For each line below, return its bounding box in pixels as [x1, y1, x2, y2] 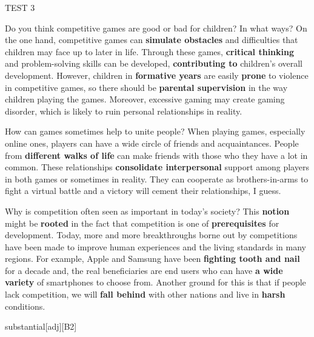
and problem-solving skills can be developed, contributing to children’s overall [5, 57, 303, 70]
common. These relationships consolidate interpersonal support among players [5, 161, 309, 173]
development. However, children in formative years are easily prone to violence [5, 68, 309, 81]
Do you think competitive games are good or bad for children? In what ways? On [5, 21, 307, 34]
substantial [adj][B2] [5, 320, 77, 333]
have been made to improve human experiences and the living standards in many [5, 240, 306, 253]
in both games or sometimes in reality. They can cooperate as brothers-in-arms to [5, 172, 309, 185]
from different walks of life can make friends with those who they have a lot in [5, 148, 308, 161]
